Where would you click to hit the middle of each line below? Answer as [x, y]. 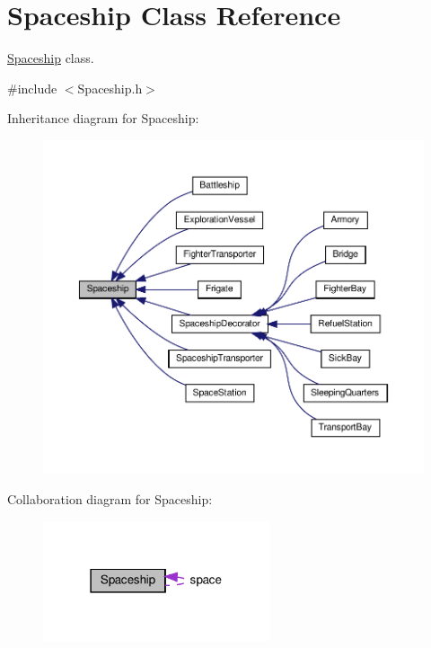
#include [32, 88]
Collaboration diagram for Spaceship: [110, 498]
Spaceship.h [110, 88]
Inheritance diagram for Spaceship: [103, 118]
